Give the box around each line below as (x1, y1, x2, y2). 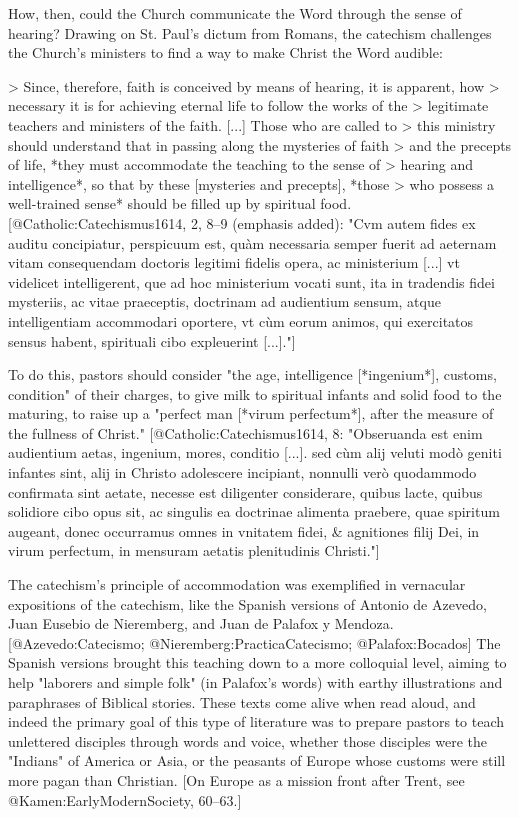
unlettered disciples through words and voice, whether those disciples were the (8, 730, 487, 751)
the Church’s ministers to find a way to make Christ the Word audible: (8, 42, 443, 63)
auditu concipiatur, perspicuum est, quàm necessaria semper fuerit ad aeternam (8, 232, 497, 253)
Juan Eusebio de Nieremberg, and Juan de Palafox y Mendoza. (8, 613, 394, 634)
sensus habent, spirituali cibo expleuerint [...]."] (8, 330, 296, 351)
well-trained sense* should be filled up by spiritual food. (8, 193, 352, 214)
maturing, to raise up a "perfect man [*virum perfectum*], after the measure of (8, 403, 494, 424)
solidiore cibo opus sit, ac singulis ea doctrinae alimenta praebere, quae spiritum (8, 501, 500, 522)
